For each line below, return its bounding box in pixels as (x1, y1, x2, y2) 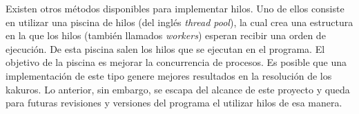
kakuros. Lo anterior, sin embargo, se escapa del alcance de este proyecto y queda (6, 82, 350, 96)
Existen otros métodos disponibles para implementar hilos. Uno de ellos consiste (6, 1, 345, 15)
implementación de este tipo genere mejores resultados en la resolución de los (6, 68, 332, 82)
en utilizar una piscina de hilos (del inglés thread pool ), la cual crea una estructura (6, 14, 353, 29)
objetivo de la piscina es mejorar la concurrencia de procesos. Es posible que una (6, 55, 347, 69)
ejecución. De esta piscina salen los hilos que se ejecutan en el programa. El (6, 41, 325, 56)
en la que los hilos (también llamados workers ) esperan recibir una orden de (6, 28, 326, 43)
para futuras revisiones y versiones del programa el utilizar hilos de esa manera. (6, 95, 342, 110)
